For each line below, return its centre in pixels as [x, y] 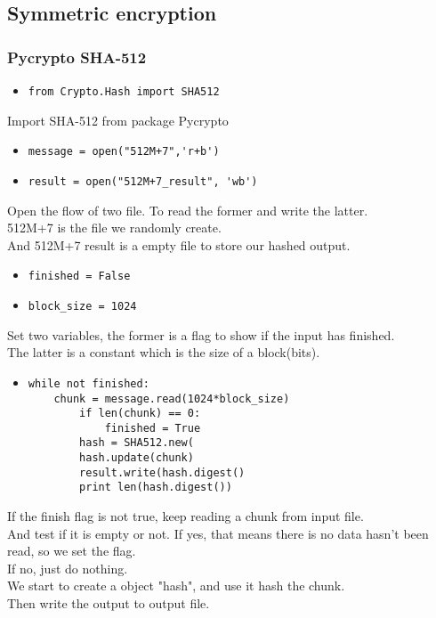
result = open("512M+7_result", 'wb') [143, 181]
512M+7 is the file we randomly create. [114, 228]
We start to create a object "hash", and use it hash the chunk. [176, 585]
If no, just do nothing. [68, 568]
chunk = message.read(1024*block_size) [172, 398]
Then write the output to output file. [109, 603]
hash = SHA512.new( [137, 443]
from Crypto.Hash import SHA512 [124, 92]
